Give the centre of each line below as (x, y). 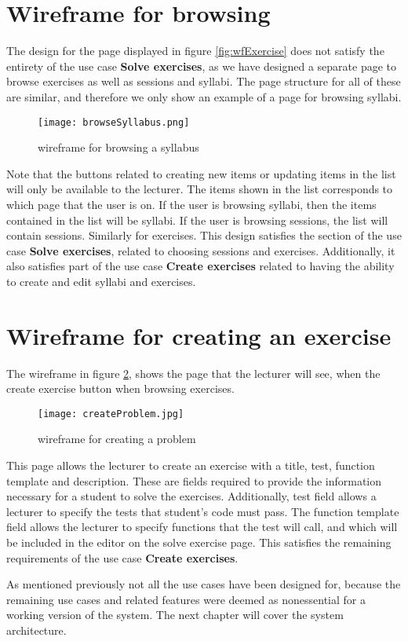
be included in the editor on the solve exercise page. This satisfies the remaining (199, 542)
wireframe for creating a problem (117, 439)
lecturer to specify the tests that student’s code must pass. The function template (203, 511)
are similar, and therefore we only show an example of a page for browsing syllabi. (204, 96)
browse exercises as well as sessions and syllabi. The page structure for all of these (204, 81)
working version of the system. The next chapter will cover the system (175, 615)
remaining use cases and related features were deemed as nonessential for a (186, 599)
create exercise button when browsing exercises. (120, 388)
